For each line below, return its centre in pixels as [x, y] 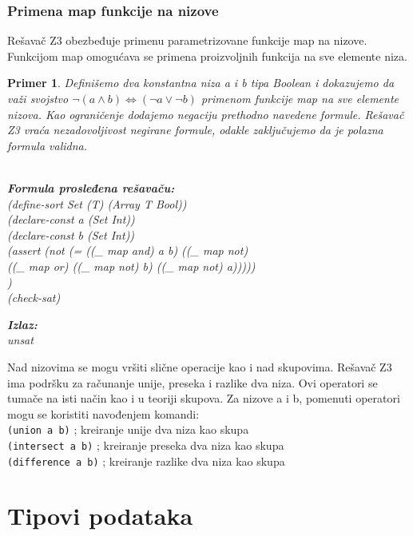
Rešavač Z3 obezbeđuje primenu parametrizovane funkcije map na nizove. [187, 40]
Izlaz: [22, 324]
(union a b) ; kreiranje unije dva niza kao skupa [128, 429]
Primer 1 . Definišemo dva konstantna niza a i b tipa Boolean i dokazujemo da [201, 83]
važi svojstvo [38, 98]
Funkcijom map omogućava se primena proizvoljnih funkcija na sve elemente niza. [207, 56]
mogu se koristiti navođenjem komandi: [103, 413]
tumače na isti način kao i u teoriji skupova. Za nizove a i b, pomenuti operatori [204, 398]
